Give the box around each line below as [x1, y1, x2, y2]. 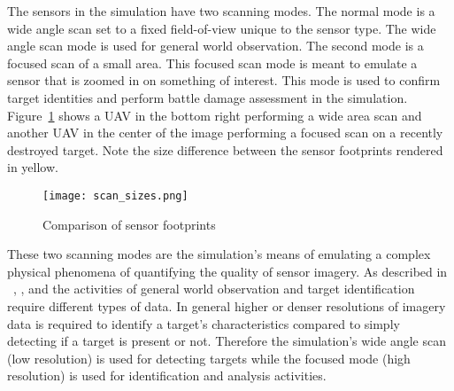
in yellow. [7, 158, 58, 176]
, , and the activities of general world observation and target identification [13, 279, 415, 298]
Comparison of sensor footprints [42, 215, 216, 233]
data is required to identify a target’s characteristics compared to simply [7, 314, 400, 332]
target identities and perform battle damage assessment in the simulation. [7, 88, 408, 106]
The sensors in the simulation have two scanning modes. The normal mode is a [7, 2, 435, 20]
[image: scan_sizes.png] [42, 189, 189, 202]
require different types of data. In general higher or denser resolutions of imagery [7, 296, 446, 315]
